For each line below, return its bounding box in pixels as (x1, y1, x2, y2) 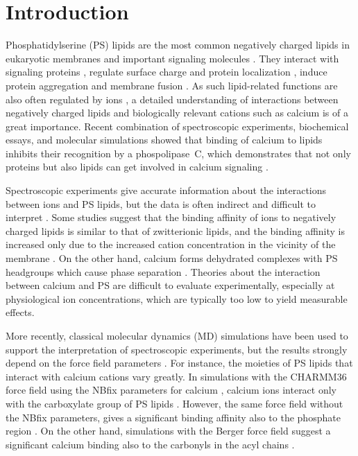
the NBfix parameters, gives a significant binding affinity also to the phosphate (6, 410, 341, 424)
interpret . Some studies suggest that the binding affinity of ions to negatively (6, 210, 336, 225)
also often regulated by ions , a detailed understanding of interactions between (6, 91, 339, 106)
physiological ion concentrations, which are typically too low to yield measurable (6, 291, 348, 306)
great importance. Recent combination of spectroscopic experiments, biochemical (6, 119, 349, 133)
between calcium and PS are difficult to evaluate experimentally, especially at (6, 278, 335, 292)
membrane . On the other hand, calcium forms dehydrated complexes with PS (6, 251, 338, 265)
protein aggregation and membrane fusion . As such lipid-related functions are (6, 78, 338, 92)
